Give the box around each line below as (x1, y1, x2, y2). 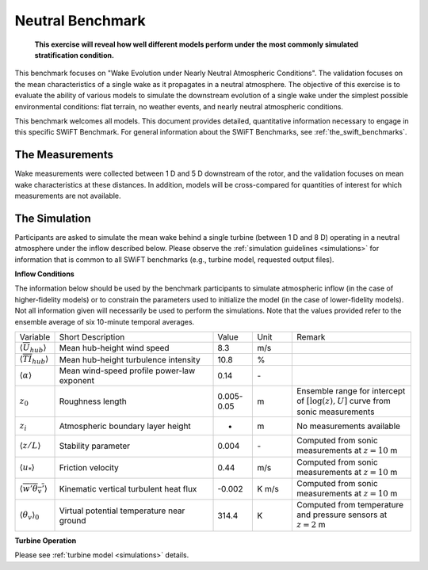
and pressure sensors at (296, 509, 388, 520)
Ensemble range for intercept (296, 385, 406, 396)
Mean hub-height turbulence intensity (59, 354, 201, 365)
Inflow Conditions (14, 269, 75, 279)
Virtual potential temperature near (59, 505, 185, 516)
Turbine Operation (14, 535, 77, 545)
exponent (59, 374, 95, 386)
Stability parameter (59, 440, 131, 451)
